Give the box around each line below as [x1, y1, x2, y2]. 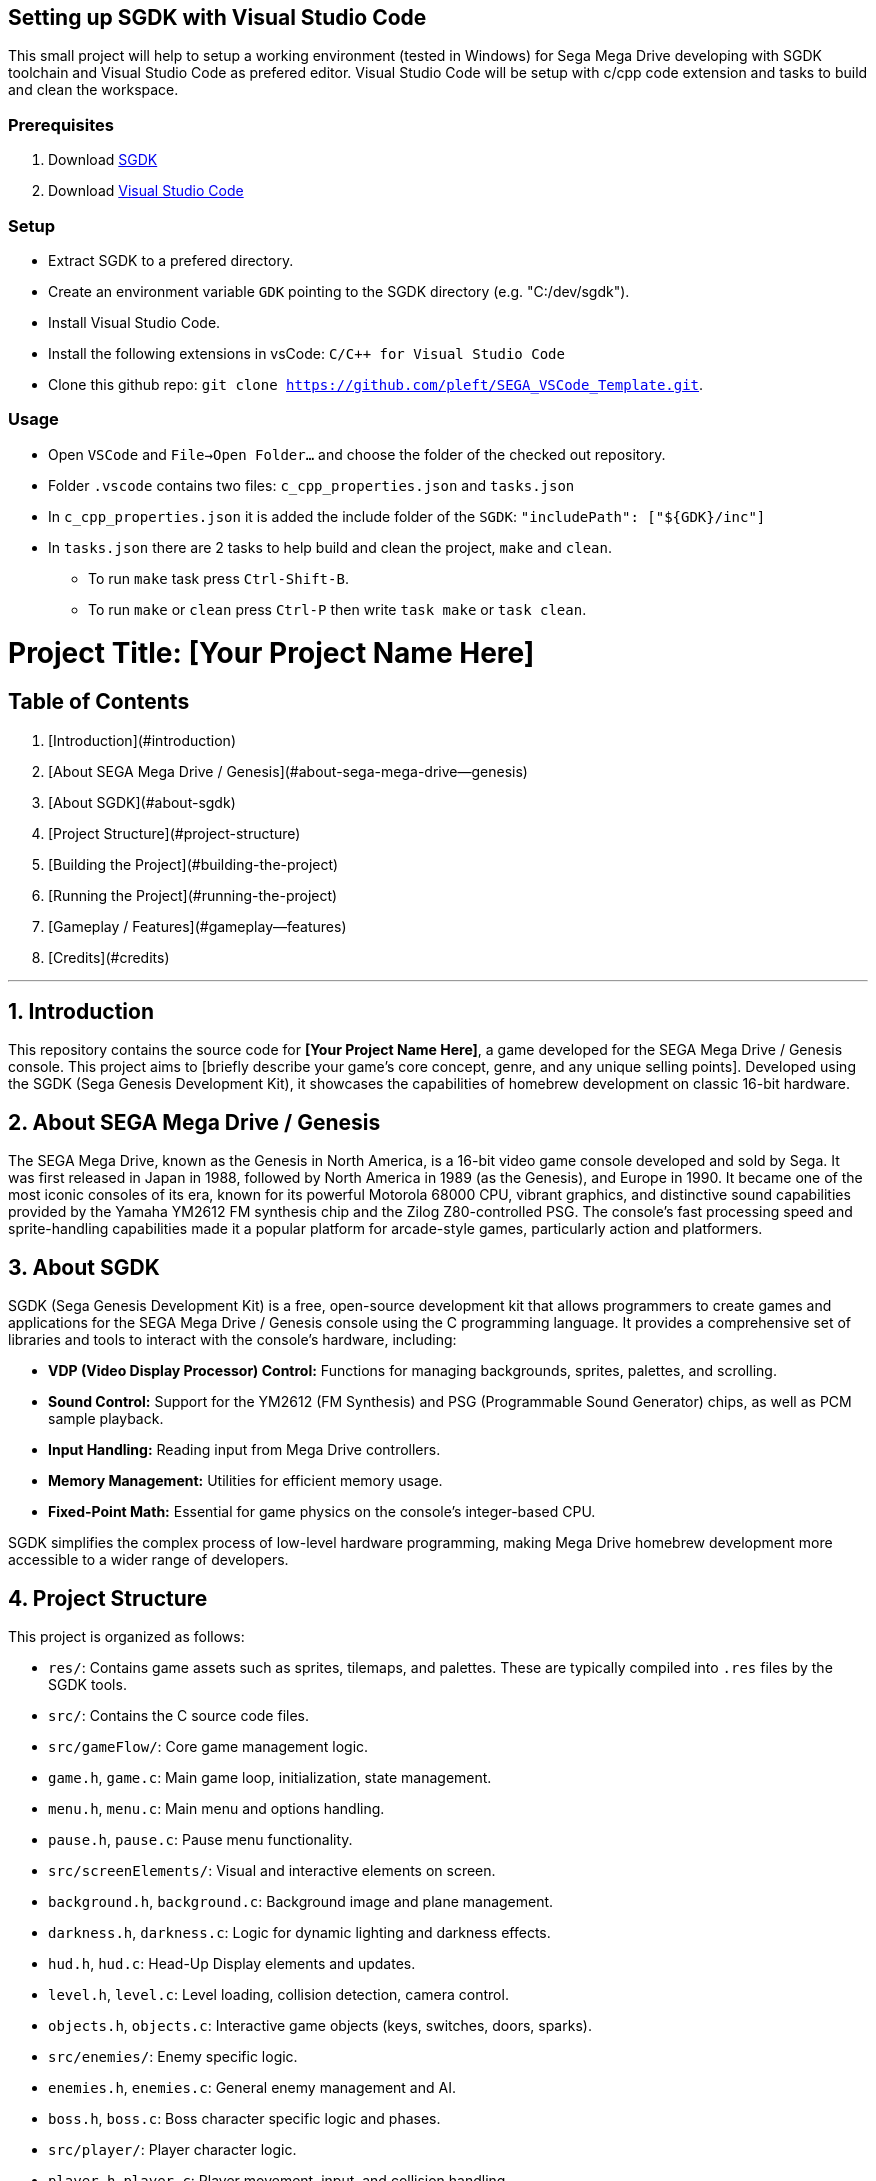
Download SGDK [48, 151, 158, 169]
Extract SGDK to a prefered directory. [48, 251, 294, 269]
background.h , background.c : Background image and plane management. [48, 1892, 554, 1910]
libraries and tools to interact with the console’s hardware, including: [8, 1331, 457, 1349]
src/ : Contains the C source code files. [48, 1706, 310, 1724]
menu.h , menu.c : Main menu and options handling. [48, 1799, 385, 1817]
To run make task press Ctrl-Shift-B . [88, 569, 349, 587]
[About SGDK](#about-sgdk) [48, 793, 236, 811]
